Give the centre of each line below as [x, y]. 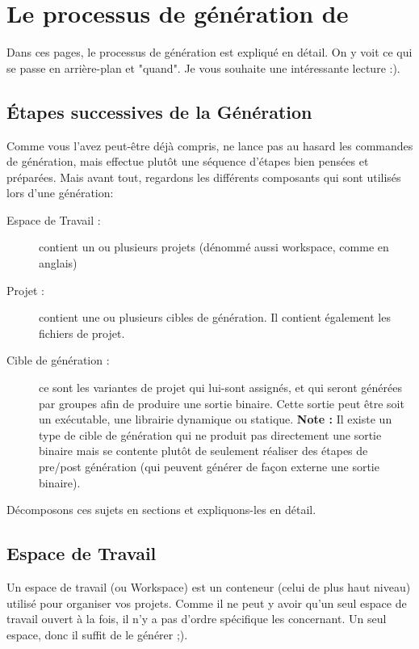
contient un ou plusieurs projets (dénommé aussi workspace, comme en [214, 247]
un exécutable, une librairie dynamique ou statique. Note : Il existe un [216, 419]
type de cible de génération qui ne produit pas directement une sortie [210, 434]
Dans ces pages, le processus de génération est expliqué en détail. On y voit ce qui [209, 52]
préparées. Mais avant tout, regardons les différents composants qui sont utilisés [204, 177]
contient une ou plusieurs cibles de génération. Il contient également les [215, 317]
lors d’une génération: [60, 193]
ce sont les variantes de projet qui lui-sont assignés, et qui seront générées [220, 388]
